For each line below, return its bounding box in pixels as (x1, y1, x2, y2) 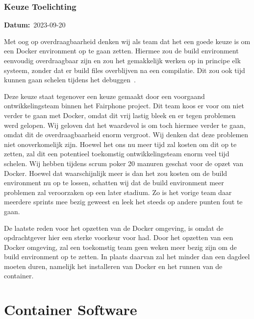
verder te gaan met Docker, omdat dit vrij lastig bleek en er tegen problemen (4, 110, 236, 120)
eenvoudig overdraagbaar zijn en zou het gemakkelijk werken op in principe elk (4, 55, 241, 65)
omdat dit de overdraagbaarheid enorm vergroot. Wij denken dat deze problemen (4, 129, 249, 140)
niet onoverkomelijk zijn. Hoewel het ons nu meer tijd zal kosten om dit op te (4, 139, 237, 149)
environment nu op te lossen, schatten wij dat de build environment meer (4, 177, 224, 188)
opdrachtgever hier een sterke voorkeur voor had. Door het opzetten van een (4, 232, 233, 243)
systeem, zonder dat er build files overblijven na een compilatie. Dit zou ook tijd (4, 65, 245, 75)
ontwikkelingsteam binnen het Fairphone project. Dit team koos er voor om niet (4, 100, 244, 111)
